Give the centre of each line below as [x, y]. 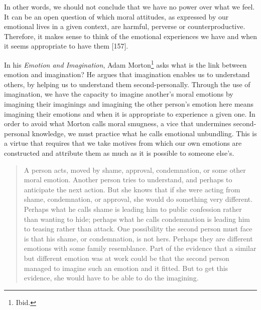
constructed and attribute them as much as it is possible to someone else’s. [119, 152]
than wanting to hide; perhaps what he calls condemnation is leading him [137, 219]
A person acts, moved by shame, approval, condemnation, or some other [135, 170]
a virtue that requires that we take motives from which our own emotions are [123, 143]
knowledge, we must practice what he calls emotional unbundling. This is [144, 133]
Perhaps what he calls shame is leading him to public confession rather [133, 209]
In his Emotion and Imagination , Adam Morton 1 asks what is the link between [125, 64]
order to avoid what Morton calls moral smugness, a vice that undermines [118, 123]
